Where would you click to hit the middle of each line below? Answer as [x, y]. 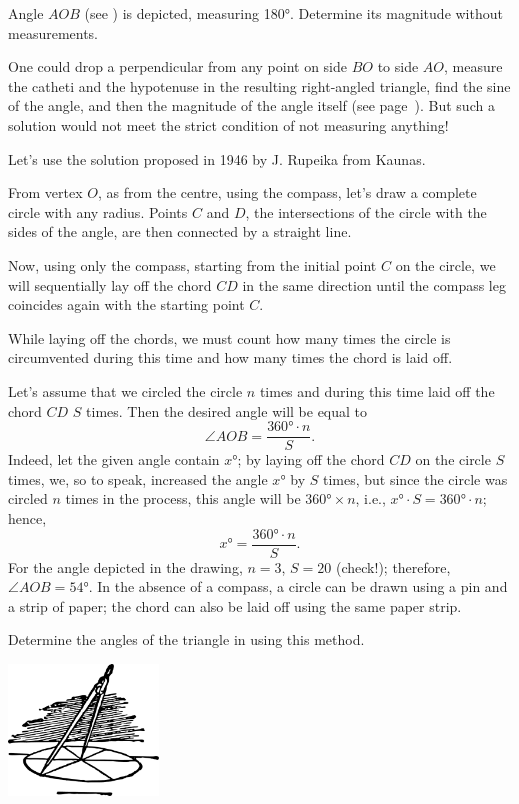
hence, [27, 517]
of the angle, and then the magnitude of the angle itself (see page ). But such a [251, 105]
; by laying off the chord [311, 459]
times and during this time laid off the [377, 390]
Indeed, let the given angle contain [114, 459]
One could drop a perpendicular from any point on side [178, 66]
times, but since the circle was [415, 478]
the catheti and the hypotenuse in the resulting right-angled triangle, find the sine [259, 85]
